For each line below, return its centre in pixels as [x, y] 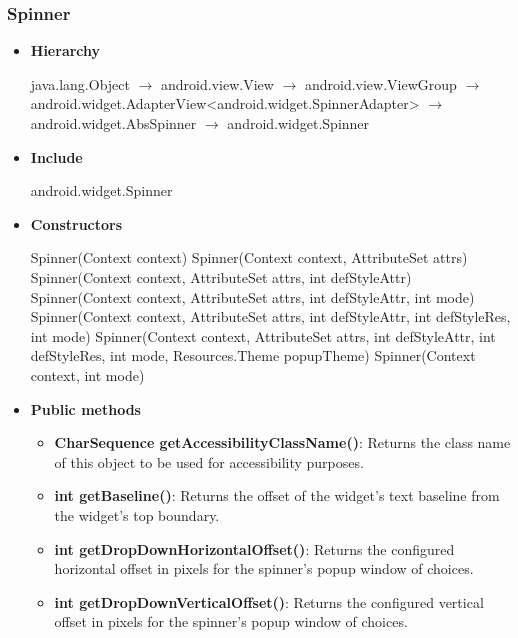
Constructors [76, 223]
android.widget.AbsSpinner [113, 123]
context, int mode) [87, 374]
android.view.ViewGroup [380, 83]
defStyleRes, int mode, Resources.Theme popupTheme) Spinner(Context [253, 355]
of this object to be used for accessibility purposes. [209, 461]
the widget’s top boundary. [137, 514]
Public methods [85, 408]
